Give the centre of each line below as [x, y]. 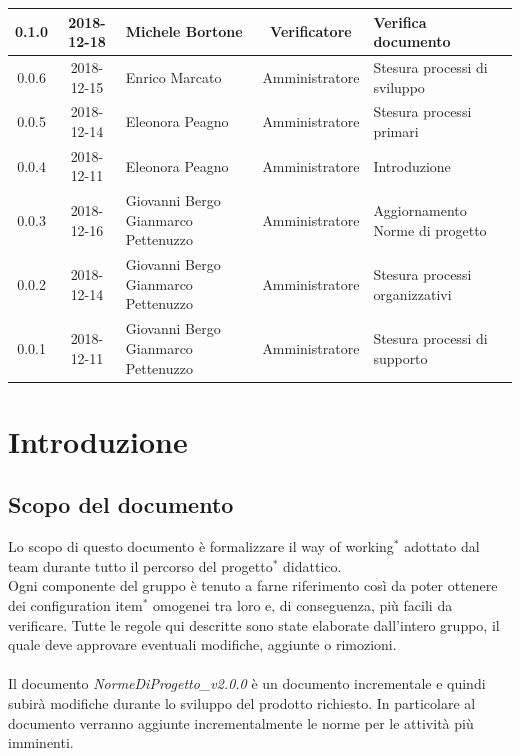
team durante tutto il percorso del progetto [140, 565]
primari [396, 130]
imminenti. [41, 742]
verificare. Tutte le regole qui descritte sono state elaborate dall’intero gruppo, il [254, 624]
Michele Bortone [184, 31]
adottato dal [442, 546]
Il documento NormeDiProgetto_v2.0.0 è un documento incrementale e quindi [247, 683]
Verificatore [311, 31]
